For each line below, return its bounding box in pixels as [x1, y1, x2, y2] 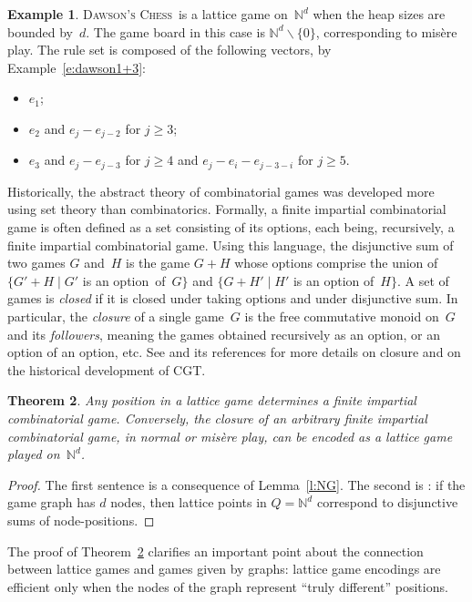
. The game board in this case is [86, 22, 265, 41]
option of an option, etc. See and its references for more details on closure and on [7, 342, 461, 362]
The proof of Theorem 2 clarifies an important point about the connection [7, 541, 424, 560]
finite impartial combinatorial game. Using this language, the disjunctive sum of [7, 235, 454, 254]
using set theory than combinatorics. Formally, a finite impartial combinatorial [7, 199, 446, 219]
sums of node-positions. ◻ [7, 510, 155, 529]
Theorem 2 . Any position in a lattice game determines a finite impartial [7, 391, 416, 410]
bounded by [7, 22, 73, 41]
